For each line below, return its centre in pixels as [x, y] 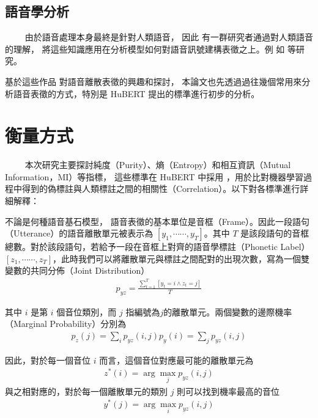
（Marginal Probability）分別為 [66, 324]
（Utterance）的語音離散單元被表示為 [79, 233]
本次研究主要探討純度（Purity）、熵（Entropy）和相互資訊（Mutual [158, 165]
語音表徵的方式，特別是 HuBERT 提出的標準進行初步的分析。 [136, 93]
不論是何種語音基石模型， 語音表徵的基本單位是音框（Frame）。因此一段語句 [157, 221]
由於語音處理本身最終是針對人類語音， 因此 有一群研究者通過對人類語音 [169, 37]
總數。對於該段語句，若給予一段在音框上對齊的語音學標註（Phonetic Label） [157, 247]
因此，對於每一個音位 [48, 360]
